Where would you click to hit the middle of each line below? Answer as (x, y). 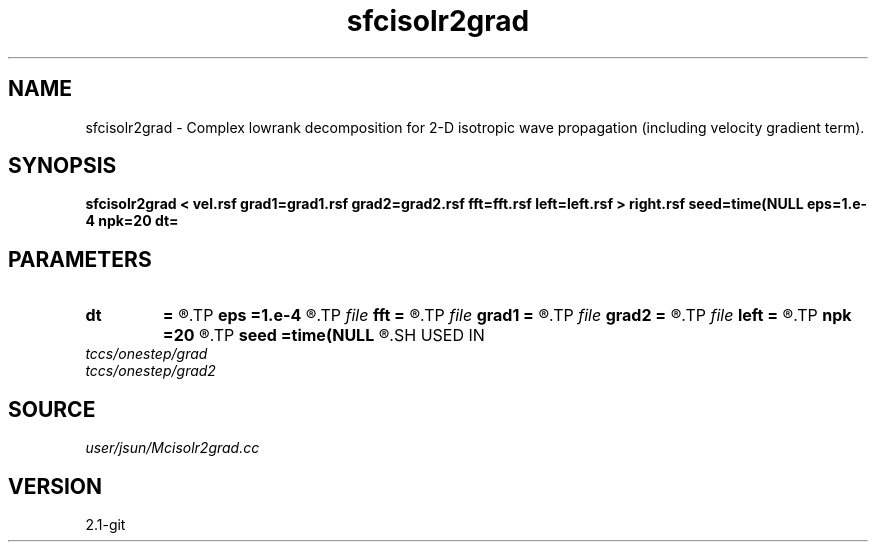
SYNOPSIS (62, 166)
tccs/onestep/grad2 (150, 371)
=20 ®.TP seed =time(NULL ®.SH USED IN (323, 335)
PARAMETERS (80, 259)
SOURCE (52, 409)
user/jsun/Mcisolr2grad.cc (172, 448)
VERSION (55, 486)
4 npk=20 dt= (132, 221)
